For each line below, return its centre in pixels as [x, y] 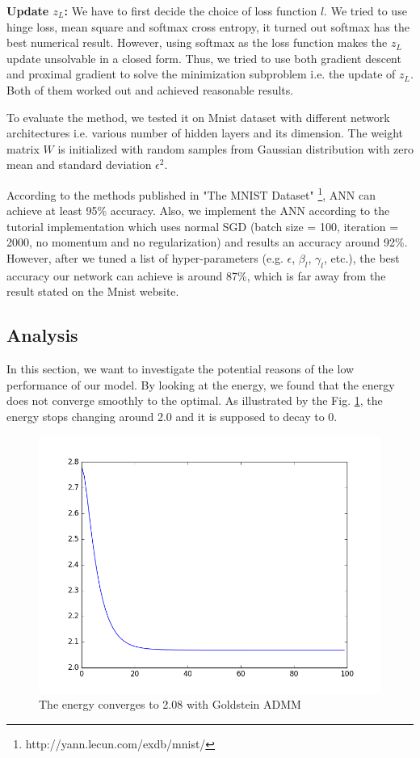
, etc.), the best [362, 257]
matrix [23, 148]
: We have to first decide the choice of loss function [191, 11]
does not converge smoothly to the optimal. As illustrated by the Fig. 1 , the [195, 400]
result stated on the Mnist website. [93, 291]
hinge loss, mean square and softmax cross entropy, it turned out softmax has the [208, 26]
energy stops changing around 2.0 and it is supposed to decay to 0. [172, 416]
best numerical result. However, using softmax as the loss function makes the [197, 42]
